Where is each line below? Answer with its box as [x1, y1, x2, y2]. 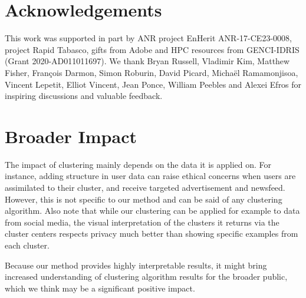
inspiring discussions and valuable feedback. [5, 90, 163, 102]
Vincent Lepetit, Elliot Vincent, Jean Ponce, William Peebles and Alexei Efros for [5, 78, 302, 90]
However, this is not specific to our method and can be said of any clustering [5, 193, 282, 205]
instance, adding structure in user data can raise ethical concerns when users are [5, 170, 296, 182]
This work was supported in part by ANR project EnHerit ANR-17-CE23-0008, [5, 32, 292, 44]
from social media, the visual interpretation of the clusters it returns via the [5, 216, 279, 228]
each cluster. [5, 239, 50, 251]
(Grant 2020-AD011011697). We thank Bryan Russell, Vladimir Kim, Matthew [5, 55, 290, 67]
